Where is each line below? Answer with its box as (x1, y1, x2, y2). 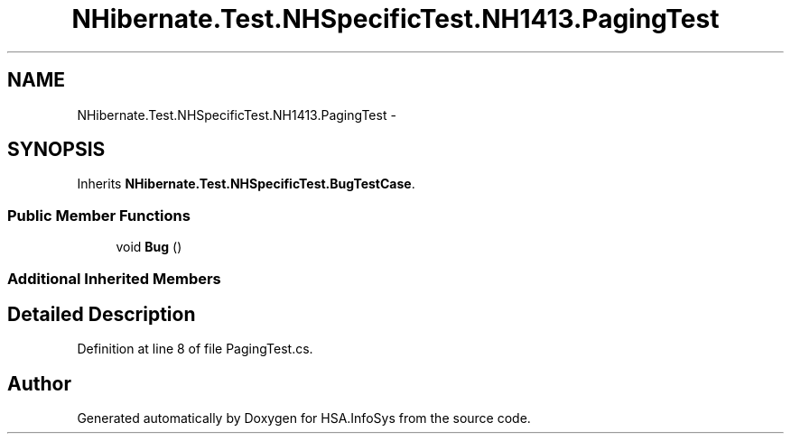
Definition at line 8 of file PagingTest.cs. (77, 341, 313, 357)
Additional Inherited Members (7, 269, 221, 288)
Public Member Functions (7, 206, 191, 225)
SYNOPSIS (7, 138, 106, 161)
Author (7, 372, 71, 395)
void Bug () (116, 239, 182, 255)
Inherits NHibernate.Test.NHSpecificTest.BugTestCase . (77, 176, 415, 192)
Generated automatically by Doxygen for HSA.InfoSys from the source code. (77, 410, 531, 427)
